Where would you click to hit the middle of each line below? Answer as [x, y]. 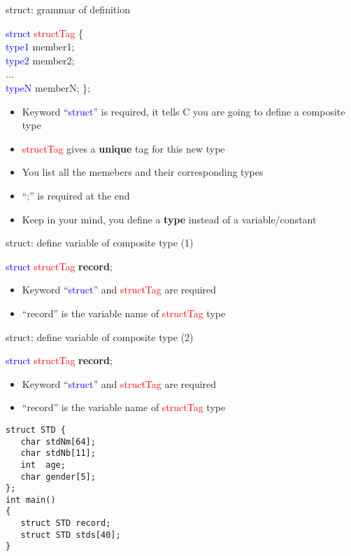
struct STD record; [66, 523]
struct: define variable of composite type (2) [100, 336]
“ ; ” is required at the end [76, 195]
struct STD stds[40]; [71, 535]
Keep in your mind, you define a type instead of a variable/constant [169, 219]
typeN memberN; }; [48, 87]
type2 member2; [40, 60]
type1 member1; [40, 47]
